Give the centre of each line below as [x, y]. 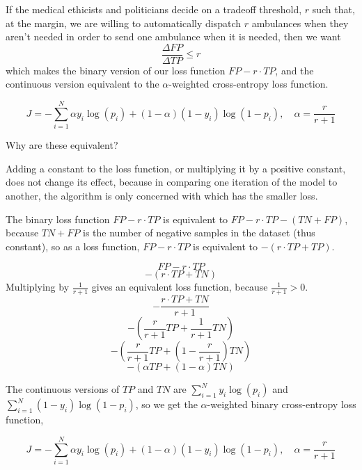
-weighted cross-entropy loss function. [249, 84]
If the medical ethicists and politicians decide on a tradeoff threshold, [154, 9]
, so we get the [166, 404]
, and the [294, 70]
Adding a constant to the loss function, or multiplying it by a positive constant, [176, 168]
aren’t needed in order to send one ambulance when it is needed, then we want [173, 37]
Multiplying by [38, 287]
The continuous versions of [63, 389]
